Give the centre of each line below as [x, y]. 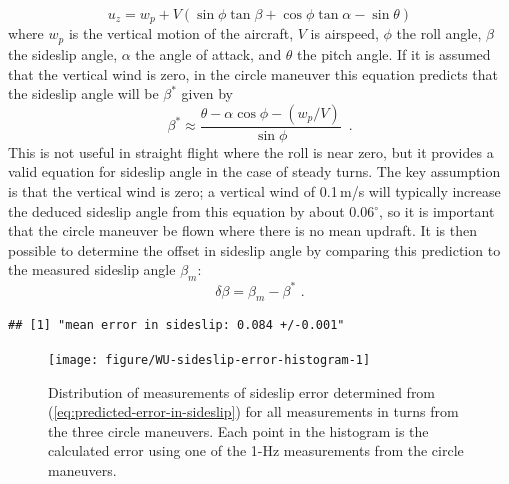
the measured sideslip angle [92, 269]
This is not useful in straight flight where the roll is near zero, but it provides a [251, 151]
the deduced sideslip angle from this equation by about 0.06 [191, 210]
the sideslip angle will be [83, 93]
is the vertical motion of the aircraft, [181, 33]
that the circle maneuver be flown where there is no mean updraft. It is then [242, 230]
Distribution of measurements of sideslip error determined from [242, 391]
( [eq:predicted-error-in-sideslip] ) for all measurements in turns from [253, 411]
